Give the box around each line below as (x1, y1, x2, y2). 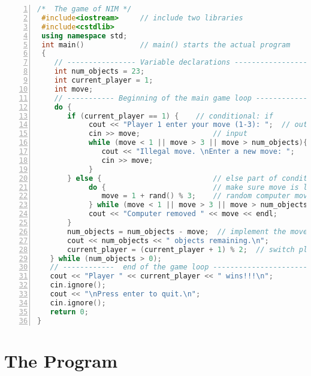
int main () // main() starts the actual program (41, 40, 291, 49)
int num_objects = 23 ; (54, 67, 145, 76)
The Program (4, 348, 118, 372)
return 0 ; (50, 307, 89, 316)
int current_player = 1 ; (54, 76, 153, 84)
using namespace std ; (41, 31, 128, 40)
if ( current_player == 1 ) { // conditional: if (67, 111, 273, 120)
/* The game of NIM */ (37, 5, 132, 13)
